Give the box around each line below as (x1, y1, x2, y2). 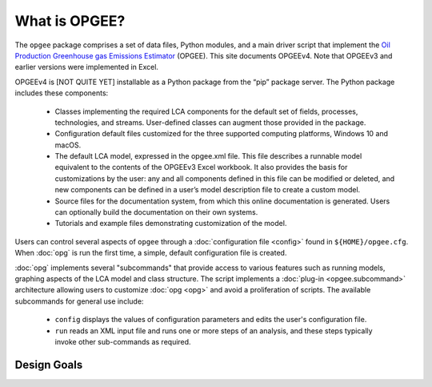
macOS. (54, 140, 82, 150)
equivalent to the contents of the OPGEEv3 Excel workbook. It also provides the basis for (54, 163, 348, 172)
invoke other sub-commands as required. (54, 337, 191, 346)
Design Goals (14, 357, 83, 372)
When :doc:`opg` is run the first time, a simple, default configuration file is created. (14, 248, 287, 258)
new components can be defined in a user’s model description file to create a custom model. (54, 185, 361, 195)
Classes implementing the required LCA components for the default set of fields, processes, (54, 107, 358, 116)
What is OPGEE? (14, 12, 126, 30)
